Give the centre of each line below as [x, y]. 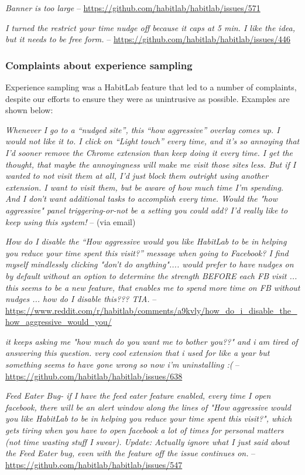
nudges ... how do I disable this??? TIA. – [81, 299]
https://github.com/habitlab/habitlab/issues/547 [94, 464]
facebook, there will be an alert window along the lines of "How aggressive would [148, 407]
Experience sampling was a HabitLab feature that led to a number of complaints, [151, 87]
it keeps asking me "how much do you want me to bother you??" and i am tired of [152, 341]
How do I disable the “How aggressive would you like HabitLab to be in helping [146, 241]
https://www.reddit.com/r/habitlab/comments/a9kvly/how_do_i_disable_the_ [151, 310]
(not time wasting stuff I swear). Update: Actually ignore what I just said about [148, 441]
